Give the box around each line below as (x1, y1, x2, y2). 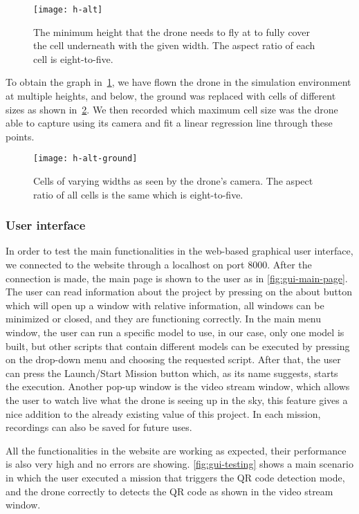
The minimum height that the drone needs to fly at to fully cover (33, 24, 310, 39)
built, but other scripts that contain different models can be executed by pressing (6, 338, 350, 353)
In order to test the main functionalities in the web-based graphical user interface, (6, 244, 353, 258)
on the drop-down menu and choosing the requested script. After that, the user (6, 352, 341, 367)
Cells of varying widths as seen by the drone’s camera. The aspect (33, 174, 313, 188)
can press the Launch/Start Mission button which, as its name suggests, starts (6, 365, 338, 380)
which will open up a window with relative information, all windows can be (6, 297, 324, 312)
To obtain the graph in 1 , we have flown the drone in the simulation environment (6, 75, 351, 89)
